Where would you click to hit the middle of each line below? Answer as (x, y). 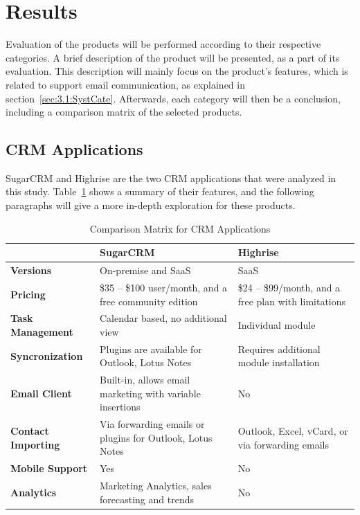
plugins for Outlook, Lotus (156, 437)
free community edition (149, 301)
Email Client (41, 393)
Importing (35, 444)
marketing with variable (150, 393)
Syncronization (47, 355)
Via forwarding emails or (152, 424)
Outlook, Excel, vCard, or (293, 431)
